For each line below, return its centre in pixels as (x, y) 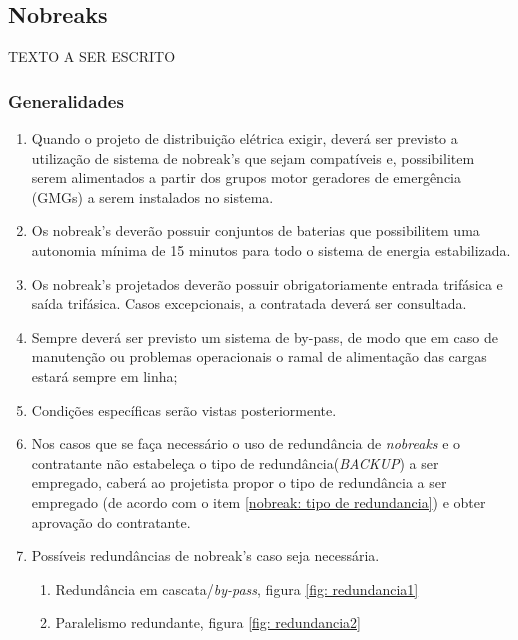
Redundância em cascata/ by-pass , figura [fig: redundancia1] (237, 588)
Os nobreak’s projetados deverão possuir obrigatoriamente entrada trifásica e (267, 283)
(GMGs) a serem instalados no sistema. (152, 196)
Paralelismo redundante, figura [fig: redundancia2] (208, 622)
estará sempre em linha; (104, 375)
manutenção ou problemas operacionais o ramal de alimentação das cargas (259, 356)
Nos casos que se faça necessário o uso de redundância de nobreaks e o (246, 443)
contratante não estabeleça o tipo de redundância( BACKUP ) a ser (235, 462)
